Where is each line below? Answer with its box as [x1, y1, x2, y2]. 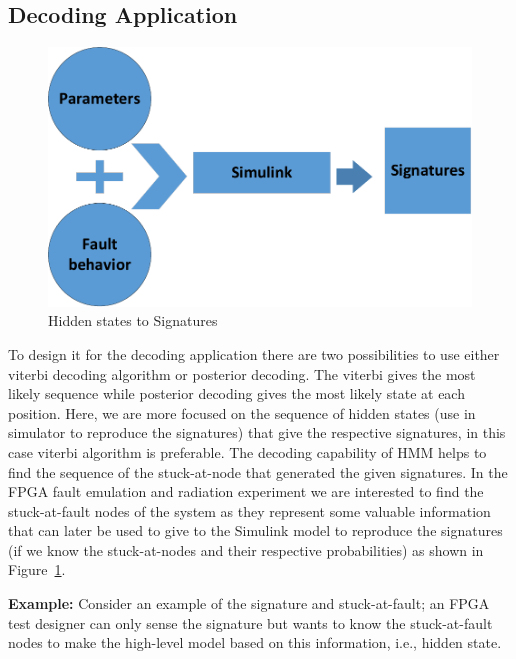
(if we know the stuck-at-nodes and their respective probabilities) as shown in [8, 539, 484, 560]
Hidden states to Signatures [48, 310, 218, 331]
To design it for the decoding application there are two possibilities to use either [8, 343, 500, 364]
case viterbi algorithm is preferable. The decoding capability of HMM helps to [8, 441, 487, 462]
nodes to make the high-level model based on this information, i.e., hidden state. [8, 632, 502, 653]
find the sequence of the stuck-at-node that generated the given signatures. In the [8, 461, 508, 482]
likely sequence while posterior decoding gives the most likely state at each [8, 383, 465, 404]
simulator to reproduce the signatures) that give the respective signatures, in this [8, 422, 506, 443]
